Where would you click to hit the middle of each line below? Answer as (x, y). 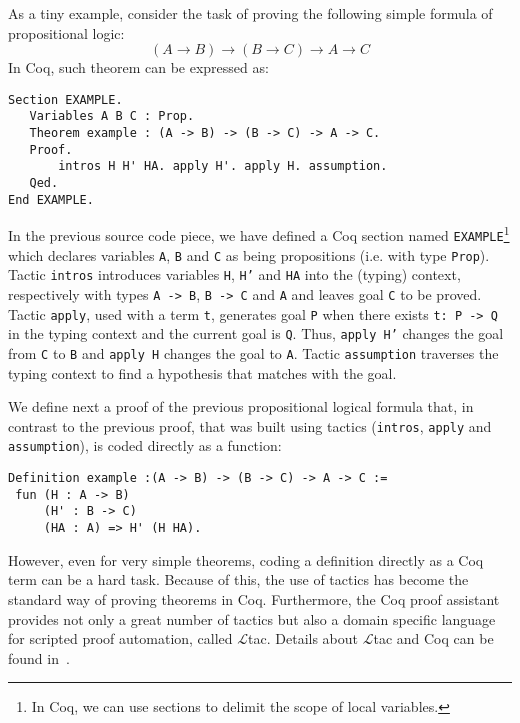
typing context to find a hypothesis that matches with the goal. (202, 372)
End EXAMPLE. (51, 199)
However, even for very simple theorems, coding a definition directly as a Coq (246, 559)
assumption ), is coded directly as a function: (145, 445)
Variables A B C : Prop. (112, 116)
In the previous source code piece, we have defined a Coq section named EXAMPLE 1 (259, 234)
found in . (39, 657)
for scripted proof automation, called (120, 638)
